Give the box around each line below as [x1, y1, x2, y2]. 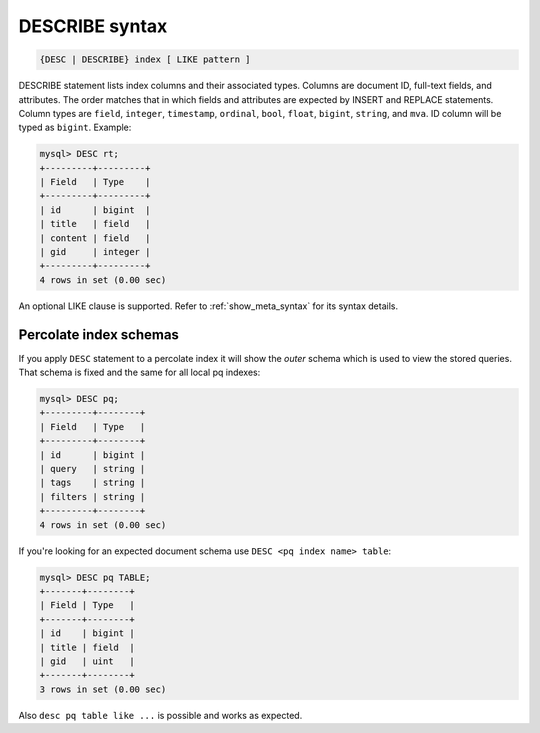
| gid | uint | [39, 655, 135, 667]
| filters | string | [39, 491, 146, 502]
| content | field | [39, 232, 151, 244]
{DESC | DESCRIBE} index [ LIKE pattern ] [39, 54, 251, 65]
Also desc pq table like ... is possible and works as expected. [18, 709, 303, 721]
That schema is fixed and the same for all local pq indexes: [18, 366, 261, 379]
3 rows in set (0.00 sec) [39, 683, 167, 695]
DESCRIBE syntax [18, 15, 168, 37]
